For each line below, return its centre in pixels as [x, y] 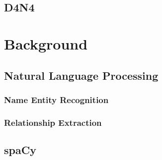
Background [46, 43]
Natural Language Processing [81, 75]
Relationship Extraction [53, 122]
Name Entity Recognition [56, 99]
